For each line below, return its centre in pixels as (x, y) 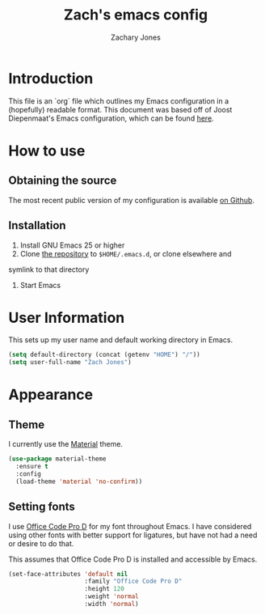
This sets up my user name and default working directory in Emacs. (120, 340)
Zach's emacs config (136, 15)
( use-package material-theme (57, 459)
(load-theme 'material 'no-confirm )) (79, 481)
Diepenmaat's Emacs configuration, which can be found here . (111, 118)
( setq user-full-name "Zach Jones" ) (70, 363)
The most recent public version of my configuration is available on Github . (131, 200)
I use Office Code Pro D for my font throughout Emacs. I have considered (130, 526)
